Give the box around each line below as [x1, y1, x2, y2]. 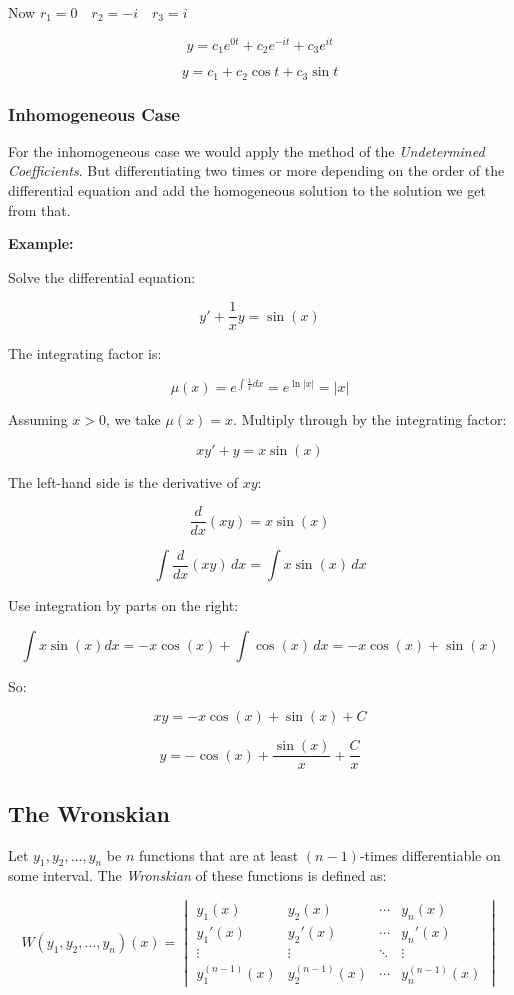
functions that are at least [138, 844, 299, 865]
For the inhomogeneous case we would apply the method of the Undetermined [8, 140, 485, 161]
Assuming [8, 408, 68, 429]
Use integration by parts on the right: [8, 595, 239, 616]
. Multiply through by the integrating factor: [233, 408, 507, 429]
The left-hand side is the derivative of [8, 471, 239, 492]
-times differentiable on [359, 844, 501, 865]
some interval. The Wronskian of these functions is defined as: [8, 865, 387, 886]
